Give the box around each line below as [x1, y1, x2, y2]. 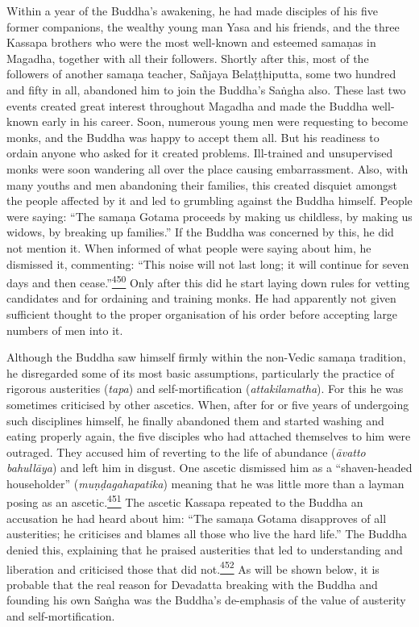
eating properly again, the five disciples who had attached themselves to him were [6, 428, 411, 445]
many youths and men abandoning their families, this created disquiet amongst [6, 176, 398, 193]
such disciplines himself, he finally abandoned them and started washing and [6, 412, 384, 428]
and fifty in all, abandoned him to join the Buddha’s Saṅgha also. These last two [6, 81, 406, 98]
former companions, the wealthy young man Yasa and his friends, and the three [6, 18, 400, 35]
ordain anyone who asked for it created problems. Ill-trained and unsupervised [6, 144, 393, 161]
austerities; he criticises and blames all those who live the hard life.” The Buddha [6, 525, 407, 542]
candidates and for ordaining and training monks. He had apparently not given [6, 290, 396, 307]
